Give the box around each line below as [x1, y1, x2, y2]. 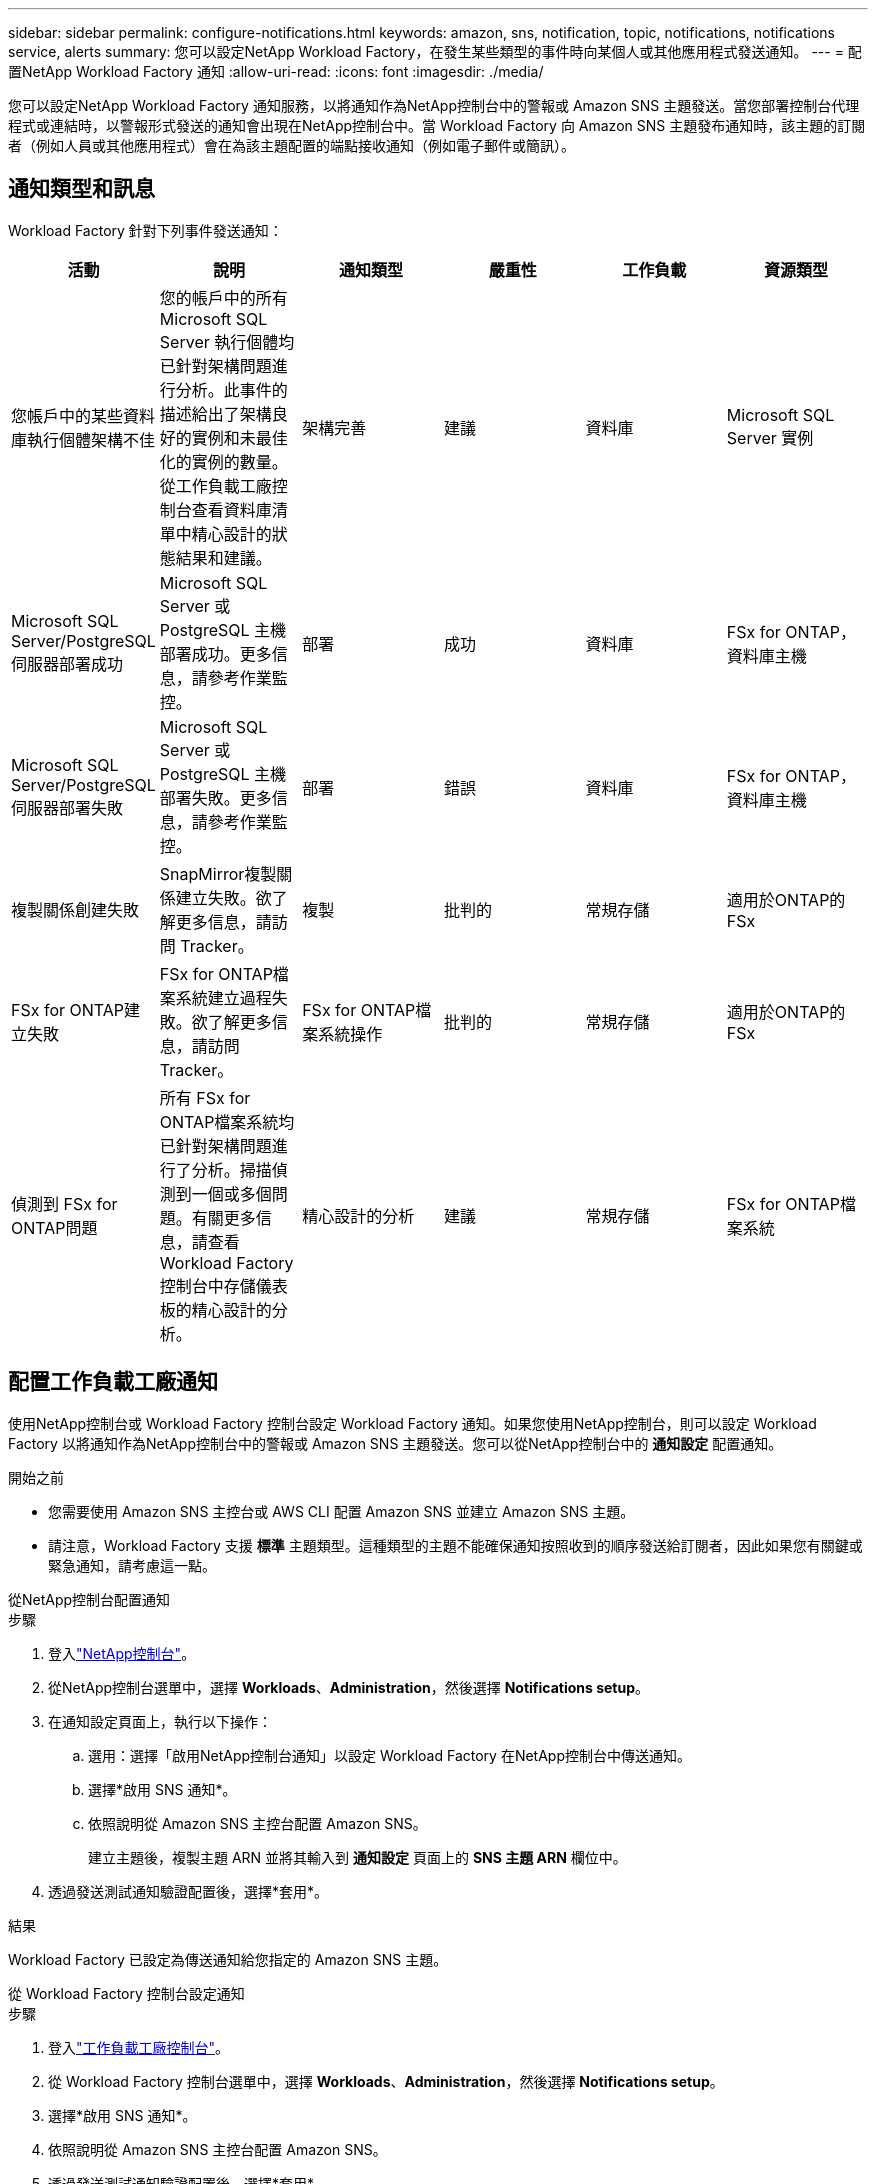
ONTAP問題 [11, 1217, 98, 1238]
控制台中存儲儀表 [159, 1275, 288, 1296]
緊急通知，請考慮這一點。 [48, 1556, 216, 1574]
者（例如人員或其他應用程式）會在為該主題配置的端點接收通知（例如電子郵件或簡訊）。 [8, 137, 575, 154]
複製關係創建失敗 [11, 899, 140, 920]
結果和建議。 [175, 547, 272, 568]
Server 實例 [726, 427, 814, 448]
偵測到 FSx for [11, 1193, 118, 1214]
